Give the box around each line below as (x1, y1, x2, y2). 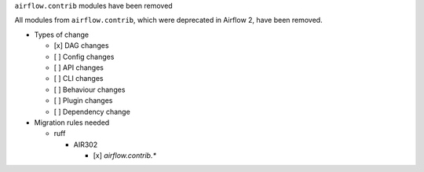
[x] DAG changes (53, 41, 109, 50)
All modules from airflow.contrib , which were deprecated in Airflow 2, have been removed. (14, 16, 323, 25)
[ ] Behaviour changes (53, 85, 126, 94)
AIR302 (73, 140, 98, 149)
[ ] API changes (53, 63, 104, 72)
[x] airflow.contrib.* (93, 151, 157, 160)
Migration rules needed (34, 118, 110, 127)
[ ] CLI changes (53, 74, 104, 83)
